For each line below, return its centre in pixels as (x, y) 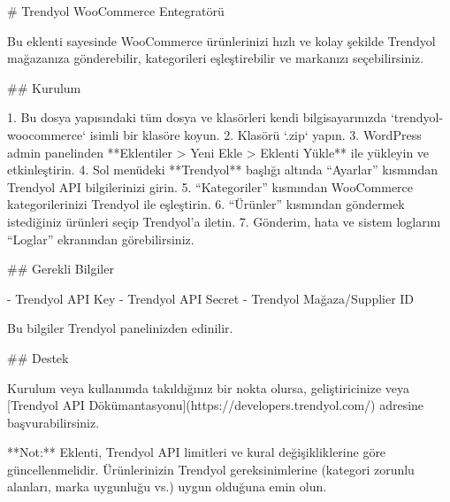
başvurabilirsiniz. (53, 422)
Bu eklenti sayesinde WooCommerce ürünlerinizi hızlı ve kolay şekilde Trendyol (221, 40)
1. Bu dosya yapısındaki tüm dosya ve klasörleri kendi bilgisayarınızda (197, 117)
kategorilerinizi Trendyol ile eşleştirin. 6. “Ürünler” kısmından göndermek (206, 204)
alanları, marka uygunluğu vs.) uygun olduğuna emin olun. (167, 487)
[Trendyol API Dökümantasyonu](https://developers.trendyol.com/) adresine (216, 405)
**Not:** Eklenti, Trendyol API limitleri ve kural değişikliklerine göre (197, 452)
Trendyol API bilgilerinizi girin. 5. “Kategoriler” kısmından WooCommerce (210, 186)
